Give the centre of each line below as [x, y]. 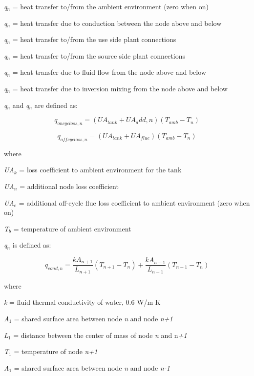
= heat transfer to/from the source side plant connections [99, 55]
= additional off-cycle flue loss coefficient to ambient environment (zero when [134, 202]
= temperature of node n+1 [56, 351]
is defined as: [32, 245]
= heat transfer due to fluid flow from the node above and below [109, 72]
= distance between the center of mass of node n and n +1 [100, 335]
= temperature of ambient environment [72, 228]
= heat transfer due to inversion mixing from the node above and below [120, 88]
